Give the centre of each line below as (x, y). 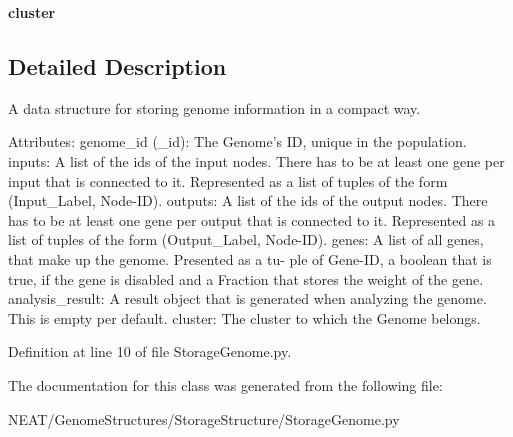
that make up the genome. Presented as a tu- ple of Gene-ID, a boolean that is (250, 258)
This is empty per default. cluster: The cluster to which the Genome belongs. (244, 317)
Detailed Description (117, 65)
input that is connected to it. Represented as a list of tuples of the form (228, 180)
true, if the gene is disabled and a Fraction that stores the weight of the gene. (246, 278)
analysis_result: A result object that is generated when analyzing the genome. (247, 298)
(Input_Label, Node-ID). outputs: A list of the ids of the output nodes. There (248, 200)
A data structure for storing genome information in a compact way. (214, 107)
